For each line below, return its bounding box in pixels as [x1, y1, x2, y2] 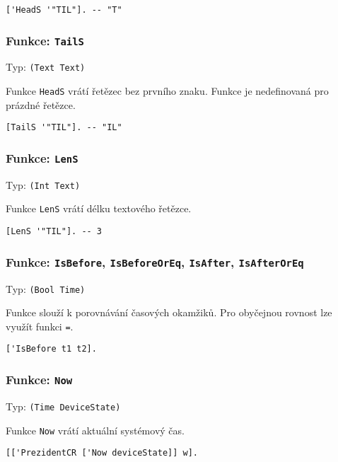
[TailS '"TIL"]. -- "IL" [6, 122, 122, 133]
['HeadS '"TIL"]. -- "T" [6, 5, 122, 15]
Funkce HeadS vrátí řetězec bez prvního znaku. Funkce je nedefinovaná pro [6, 83, 329, 98]
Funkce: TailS [6, 31, 84, 49]
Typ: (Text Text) [6, 59, 86, 74]
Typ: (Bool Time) [6, 281, 86, 296]
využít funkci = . [6, 318, 74, 333]
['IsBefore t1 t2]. [6, 344, 97, 354]
